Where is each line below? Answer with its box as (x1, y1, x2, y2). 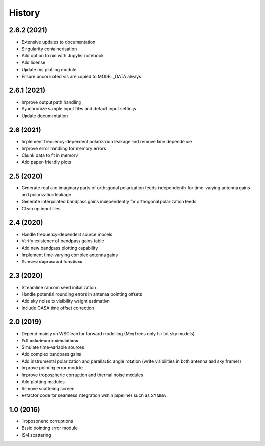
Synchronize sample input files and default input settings (21, 106, 137, 112)
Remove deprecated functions (21, 259, 83, 264)
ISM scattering (21, 432, 51, 438)
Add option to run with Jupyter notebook (21, 52, 104, 58)
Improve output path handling (21, 99, 81, 105)
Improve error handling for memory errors (21, 145, 106, 151)
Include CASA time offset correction (21, 305, 94, 311)
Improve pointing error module (21, 365, 83, 371)
